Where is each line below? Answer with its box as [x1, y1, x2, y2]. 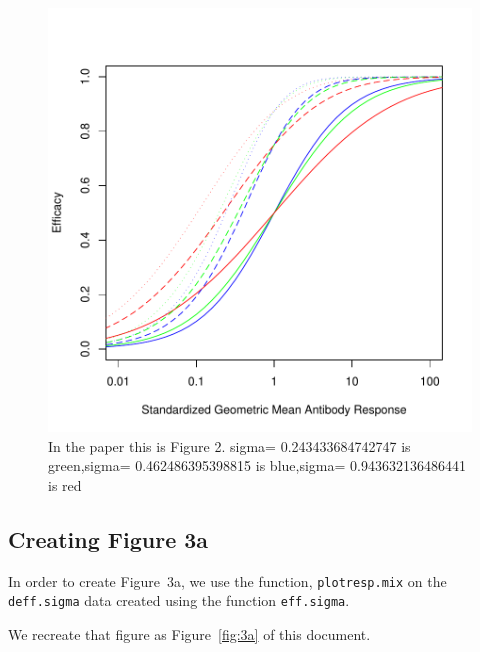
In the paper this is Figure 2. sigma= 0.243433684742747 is [48, 435, 411, 456]
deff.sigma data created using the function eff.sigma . [8, 590, 350, 611]
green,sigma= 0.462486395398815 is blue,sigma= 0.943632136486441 [48, 455, 466, 476]
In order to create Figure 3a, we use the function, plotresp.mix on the [8, 570, 447, 591]
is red [48, 474, 82, 495]
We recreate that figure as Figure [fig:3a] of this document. [8, 623, 371, 644]
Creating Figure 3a [8, 523, 209, 554]
